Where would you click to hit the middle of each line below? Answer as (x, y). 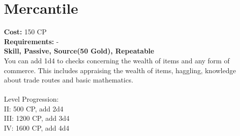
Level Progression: (31, 99)
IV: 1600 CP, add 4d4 (37, 128)
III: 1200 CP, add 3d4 (37, 118)
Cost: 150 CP (25, 32)
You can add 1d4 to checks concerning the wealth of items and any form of (117, 60)
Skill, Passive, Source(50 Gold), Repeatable (79, 51)
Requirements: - (31, 41)
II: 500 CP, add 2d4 (34, 108)
